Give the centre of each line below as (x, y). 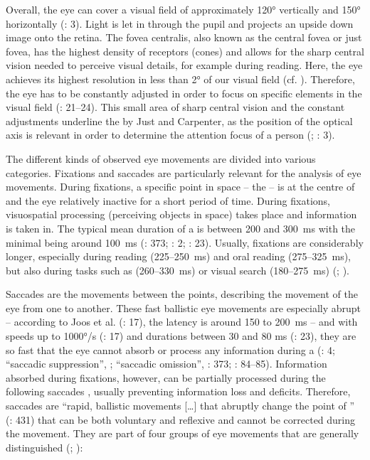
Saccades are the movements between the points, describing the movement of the (182, 294)
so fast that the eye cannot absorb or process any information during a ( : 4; (170, 349)
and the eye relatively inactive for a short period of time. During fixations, (168, 200)
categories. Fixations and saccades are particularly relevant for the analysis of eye (184, 172)
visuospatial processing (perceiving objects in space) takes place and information (181, 214)
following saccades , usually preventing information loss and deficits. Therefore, (178, 391)
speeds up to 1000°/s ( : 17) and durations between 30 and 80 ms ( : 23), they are (181, 336)
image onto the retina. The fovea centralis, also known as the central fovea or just (184, 37)
